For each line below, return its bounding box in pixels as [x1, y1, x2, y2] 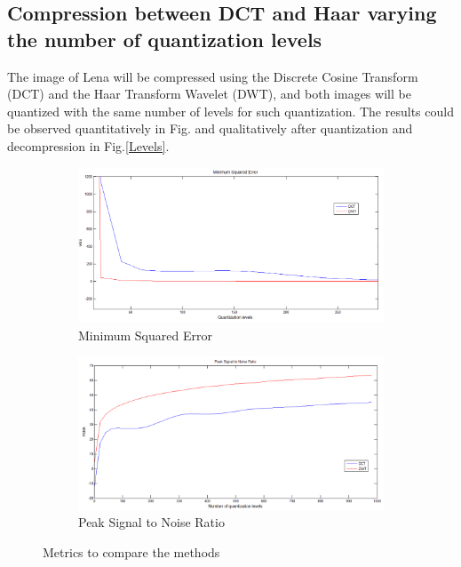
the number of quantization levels [7, 25, 322, 52]
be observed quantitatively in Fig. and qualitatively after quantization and [7, 119, 413, 138]
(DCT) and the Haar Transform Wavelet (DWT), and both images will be [7, 84, 411, 103]
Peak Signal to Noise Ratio [78, 513, 225, 531]
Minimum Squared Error [78, 325, 212, 344]
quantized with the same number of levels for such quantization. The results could [7, 101, 454, 120]
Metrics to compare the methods [43, 542, 220, 561]
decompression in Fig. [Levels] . [7, 136, 170, 155]
